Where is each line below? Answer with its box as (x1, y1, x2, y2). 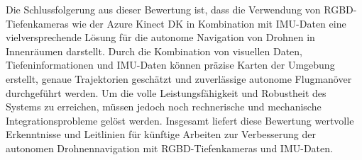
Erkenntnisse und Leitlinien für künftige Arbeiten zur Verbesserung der (6, 127, 316, 142)
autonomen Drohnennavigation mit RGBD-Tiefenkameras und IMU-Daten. (6, 140, 333, 155)
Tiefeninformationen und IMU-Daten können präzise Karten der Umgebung (6, 57, 335, 72)
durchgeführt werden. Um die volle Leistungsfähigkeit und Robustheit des (6, 85, 327, 100)
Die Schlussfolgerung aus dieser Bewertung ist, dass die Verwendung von (6, 2, 321, 16)
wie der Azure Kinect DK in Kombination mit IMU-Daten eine (72, 16, 346, 30)
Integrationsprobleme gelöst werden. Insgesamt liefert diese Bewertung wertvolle (6, 113, 354, 127)
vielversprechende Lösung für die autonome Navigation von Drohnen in (6, 30, 315, 45)
